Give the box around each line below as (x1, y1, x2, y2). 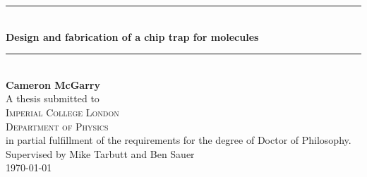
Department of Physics (6, 118, 109, 133)
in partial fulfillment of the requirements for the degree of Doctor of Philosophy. (6, 133, 351, 147)
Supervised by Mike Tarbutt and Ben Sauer (6, 146, 195, 161)
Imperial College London (6, 104, 119, 119)
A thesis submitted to (6, 91, 100, 106)
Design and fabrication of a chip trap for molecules (6, 29, 259, 44)
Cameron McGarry (6, 77, 100, 92)
